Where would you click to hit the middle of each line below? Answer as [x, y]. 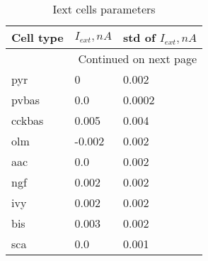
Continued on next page [137, 59]
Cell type [37, 37]
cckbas [28, 120]
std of [139, 37]
